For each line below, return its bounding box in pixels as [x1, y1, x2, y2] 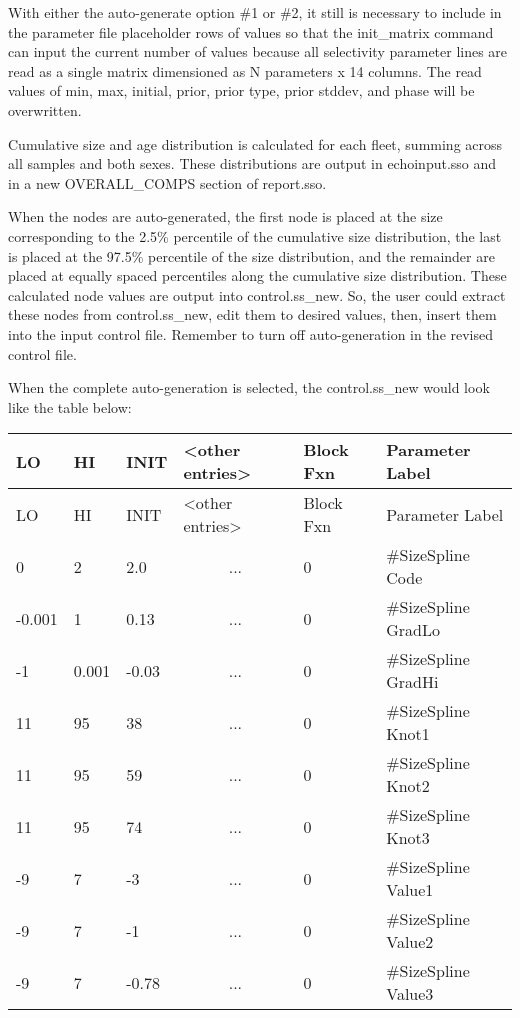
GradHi [386, 670, 439, 694]
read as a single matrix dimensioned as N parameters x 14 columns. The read [8, 60, 482, 81]
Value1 [386, 878, 434, 902]
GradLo [386, 618, 440, 642]
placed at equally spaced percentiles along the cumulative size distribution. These [8, 265, 507, 286]
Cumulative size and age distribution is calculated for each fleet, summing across [8, 133, 503, 154]
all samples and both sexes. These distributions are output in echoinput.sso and [8, 153, 497, 174]
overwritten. [8, 99, 82, 120]
